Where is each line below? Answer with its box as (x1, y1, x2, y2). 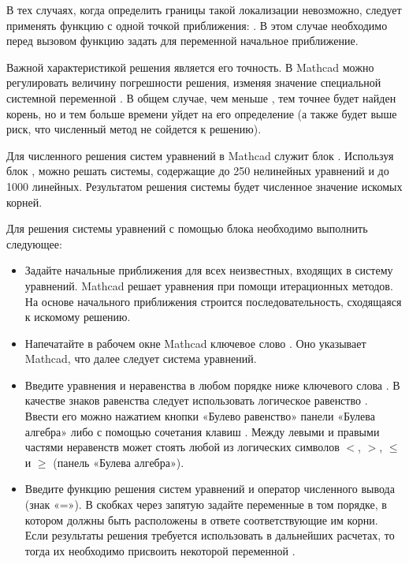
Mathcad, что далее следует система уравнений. (24, 350, 257, 367)
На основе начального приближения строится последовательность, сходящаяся (24, 293, 402, 309)
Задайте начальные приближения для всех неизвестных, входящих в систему (24, 262, 393, 278)
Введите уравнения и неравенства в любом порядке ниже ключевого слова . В (24, 376, 400, 393)
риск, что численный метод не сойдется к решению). (6, 121, 262, 137)
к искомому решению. (24, 308, 131, 325)
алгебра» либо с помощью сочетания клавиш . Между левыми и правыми (24, 423, 380, 439)
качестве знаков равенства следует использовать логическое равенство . (24, 392, 368, 409)
